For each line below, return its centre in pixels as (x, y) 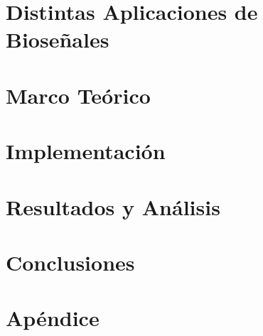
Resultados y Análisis (113, 206)
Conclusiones (70, 262)
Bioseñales (58, 39)
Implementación (86, 151)
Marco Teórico (78, 95)
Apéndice (53, 318)
